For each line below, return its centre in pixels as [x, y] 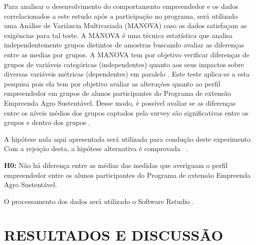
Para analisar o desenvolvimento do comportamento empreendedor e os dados [121, 6]
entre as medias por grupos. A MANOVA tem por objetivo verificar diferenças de [127, 54]
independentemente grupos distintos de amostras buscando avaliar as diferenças [124, 45]
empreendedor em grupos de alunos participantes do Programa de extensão [118, 93]
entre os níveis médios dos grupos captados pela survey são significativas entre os [126, 112]
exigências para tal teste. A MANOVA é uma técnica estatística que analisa [118, 35]
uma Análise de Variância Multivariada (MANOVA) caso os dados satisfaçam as [126, 25]
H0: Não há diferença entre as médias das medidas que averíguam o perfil [116, 165]
